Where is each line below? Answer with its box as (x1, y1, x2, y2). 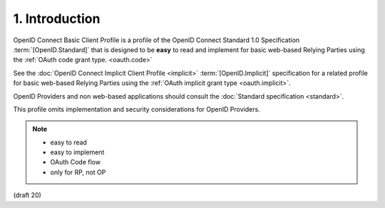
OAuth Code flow (50, 158, 101, 167)
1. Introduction (13, 11, 101, 26)
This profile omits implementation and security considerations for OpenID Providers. (13, 104, 260, 114)
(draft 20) (13, 191, 42, 199)
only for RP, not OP (50, 168, 106, 177)
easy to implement (50, 148, 105, 157)
